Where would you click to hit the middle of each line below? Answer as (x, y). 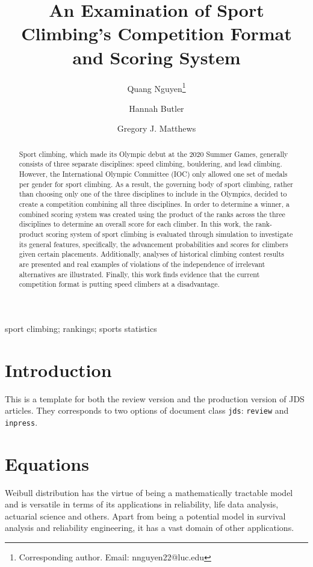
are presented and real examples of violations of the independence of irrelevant (142, 264)
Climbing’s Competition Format (156, 33)
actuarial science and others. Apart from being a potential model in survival (145, 516)
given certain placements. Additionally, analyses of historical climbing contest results (151, 254)
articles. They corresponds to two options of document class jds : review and (147, 410)
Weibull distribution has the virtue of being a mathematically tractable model (149, 492)
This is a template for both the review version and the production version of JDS (155, 398)
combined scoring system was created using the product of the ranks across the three (152, 214)
